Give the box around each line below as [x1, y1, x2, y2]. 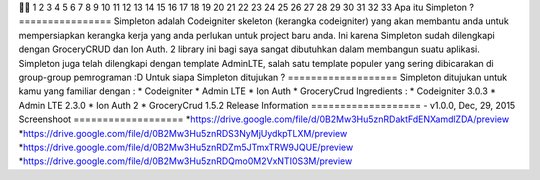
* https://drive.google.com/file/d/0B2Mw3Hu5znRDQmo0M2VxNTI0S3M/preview [18, 155, 353, 167]
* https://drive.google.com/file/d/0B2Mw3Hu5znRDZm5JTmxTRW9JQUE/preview [18, 141, 354, 153]
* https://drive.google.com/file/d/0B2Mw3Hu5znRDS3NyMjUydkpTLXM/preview [18, 127, 348, 139]
